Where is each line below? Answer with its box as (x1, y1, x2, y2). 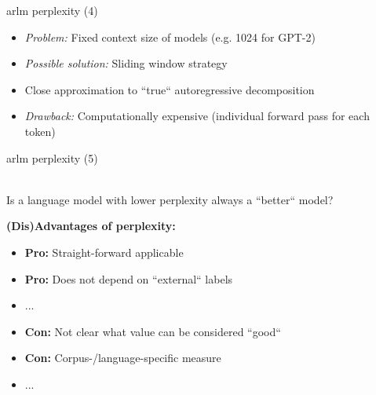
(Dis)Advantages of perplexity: (6, 218, 176, 234)
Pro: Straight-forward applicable (24, 243, 184, 260)
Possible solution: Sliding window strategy (24, 55, 228, 71)
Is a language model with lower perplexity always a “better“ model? (6, 191, 334, 207)
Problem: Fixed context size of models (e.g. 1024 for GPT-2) (24, 28, 316, 45)
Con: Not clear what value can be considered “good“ (24, 323, 281, 339)
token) (24, 123, 56, 139)
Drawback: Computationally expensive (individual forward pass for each (24, 108, 370, 124)
